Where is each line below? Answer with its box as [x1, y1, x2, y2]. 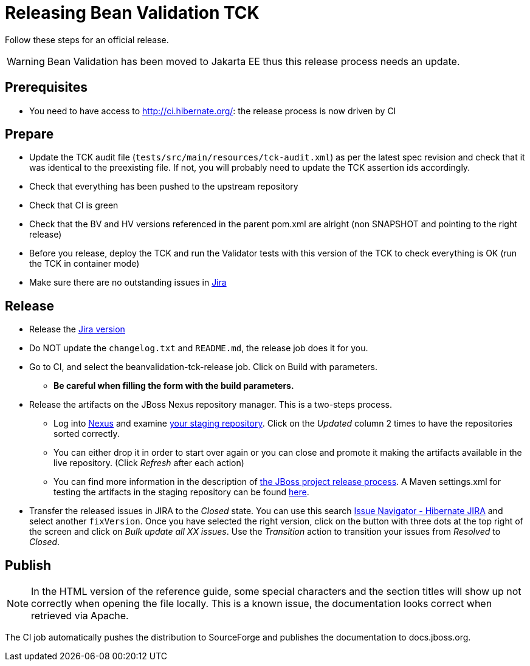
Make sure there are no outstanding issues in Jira [29, 277, 227, 288]
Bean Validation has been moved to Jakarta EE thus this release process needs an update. [47, 55, 460, 67]
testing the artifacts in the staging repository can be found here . [53, 487, 309, 498]
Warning [7, 55, 45, 67]
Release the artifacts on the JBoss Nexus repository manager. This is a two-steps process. [29, 399, 393, 410]
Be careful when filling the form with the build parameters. [53, 380, 294, 391]
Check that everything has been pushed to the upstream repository [29, 181, 298, 192]
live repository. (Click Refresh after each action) [53, 458, 244, 469]
